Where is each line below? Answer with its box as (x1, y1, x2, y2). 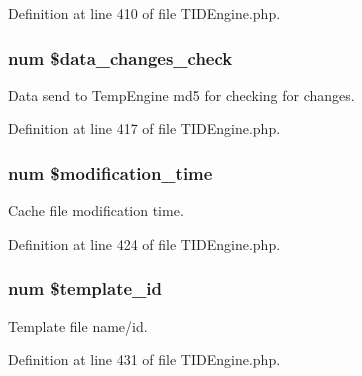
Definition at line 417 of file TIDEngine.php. (8, 118, 281, 139)
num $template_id (8, 276, 162, 301)
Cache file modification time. (8, 200, 184, 221)
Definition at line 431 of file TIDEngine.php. (8, 349, 281, 370)
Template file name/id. (8, 315, 148, 336)
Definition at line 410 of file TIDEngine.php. (8, 3, 281, 23)
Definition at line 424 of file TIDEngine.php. (8, 233, 281, 254)
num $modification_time (8, 160, 213, 185)
